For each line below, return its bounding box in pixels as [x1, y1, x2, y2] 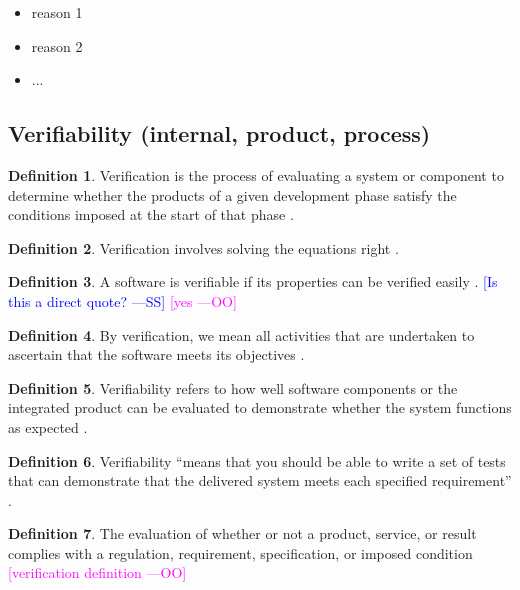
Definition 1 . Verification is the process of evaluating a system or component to [8, 164, 504, 185]
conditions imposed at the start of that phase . [8, 204, 294, 225]
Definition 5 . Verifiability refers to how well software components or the [8, 377, 458, 398]
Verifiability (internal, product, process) [8, 118, 431, 149]
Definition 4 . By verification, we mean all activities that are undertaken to [8, 324, 475, 345]
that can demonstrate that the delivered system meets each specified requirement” [8, 470, 512, 491]
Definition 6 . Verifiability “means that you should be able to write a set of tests [8, 450, 506, 471]
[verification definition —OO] [8, 562, 187, 583]
